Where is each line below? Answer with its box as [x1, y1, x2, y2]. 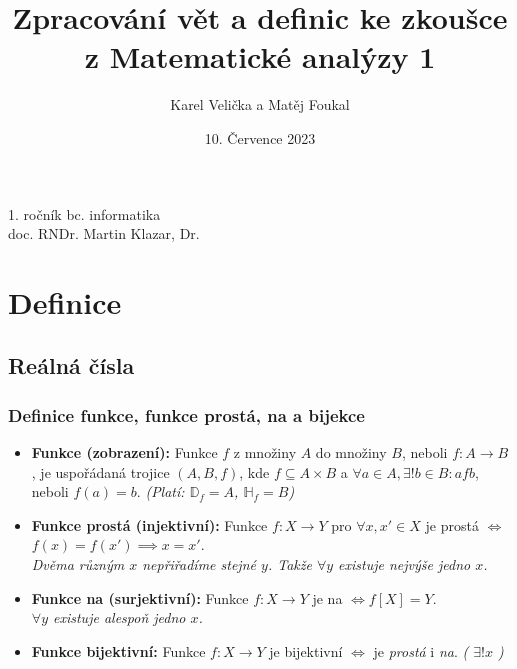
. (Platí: [136, 481, 185, 502]
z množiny [233, 442, 297, 463]
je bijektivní [269, 640, 343, 661]
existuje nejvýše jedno [338, 554, 471, 575]
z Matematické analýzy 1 [84, 36, 436, 77]
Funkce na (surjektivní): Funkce [31, 587, 249, 608]
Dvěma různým [31, 554, 125, 575]
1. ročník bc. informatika [8, 203, 161, 224]
